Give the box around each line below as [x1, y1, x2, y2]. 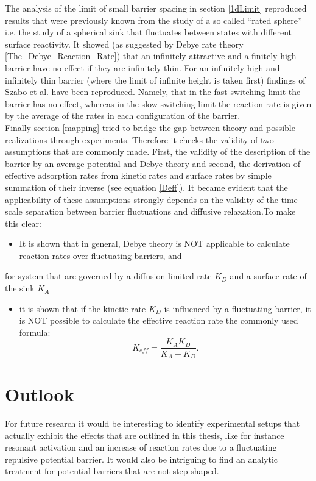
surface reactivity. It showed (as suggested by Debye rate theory [5, 37, 244, 50]
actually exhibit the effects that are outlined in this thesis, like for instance [5, 429, 284, 441]
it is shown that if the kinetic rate [19, 302, 146, 315]
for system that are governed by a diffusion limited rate [5, 269, 212, 282]
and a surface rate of [230, 269, 307, 282]
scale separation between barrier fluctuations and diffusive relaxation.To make [5, 205, 296, 218]
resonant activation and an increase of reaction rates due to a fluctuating [5, 441, 277, 454]
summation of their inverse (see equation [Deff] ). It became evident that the [5, 180, 288, 193]
